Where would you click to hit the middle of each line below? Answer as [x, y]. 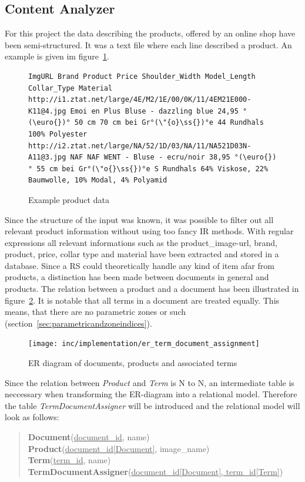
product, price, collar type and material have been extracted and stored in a [142, 254]
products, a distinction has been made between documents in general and [137, 277]
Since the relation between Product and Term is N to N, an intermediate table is [150, 382]
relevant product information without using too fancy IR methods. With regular [149, 231]
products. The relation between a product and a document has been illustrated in [152, 289]
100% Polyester [58, 134]
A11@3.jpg [47, 157]
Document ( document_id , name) [89, 437]
